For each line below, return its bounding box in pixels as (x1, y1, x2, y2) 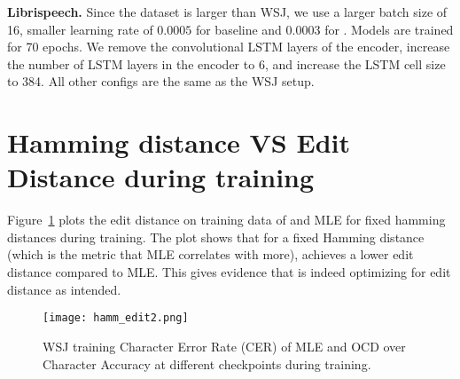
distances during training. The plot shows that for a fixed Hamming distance (7, 227, 425, 246)
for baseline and (195, 20, 282, 38)
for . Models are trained (324, 20, 454, 38)
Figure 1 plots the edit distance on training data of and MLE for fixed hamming (7, 210, 446, 229)
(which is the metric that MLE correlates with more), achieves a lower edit (7, 245, 414, 264)
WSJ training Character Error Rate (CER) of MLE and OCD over (43, 336, 406, 355)
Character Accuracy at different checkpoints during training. (43, 354, 371, 373)
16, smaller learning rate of (7, 20, 153, 38)
